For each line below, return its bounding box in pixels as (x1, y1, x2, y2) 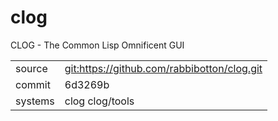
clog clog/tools (64, 94, 135, 108)
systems (15, 94, 55, 108)
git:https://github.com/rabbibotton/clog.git (64, 61, 263, 75)
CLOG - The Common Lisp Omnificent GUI (10, 39, 185, 51)
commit (15, 77, 51, 91)
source (15, 61, 48, 75)
